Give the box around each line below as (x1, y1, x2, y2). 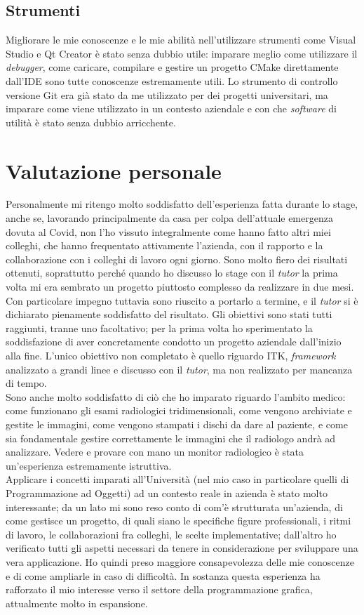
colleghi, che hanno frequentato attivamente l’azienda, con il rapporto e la (6, 238, 323, 253)
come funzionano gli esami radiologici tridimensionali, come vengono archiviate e (6, 403, 352, 418)
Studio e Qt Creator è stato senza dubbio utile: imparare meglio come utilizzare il (6, 46, 358, 60)
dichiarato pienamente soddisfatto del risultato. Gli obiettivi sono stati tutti (6, 307, 332, 322)
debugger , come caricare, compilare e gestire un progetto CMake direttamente (6, 60, 339, 74)
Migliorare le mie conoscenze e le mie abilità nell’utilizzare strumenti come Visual (6, 32, 356, 47)
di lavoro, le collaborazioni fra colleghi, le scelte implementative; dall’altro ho (6, 527, 337, 541)
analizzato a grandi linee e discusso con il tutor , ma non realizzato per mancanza (6, 362, 353, 376)
